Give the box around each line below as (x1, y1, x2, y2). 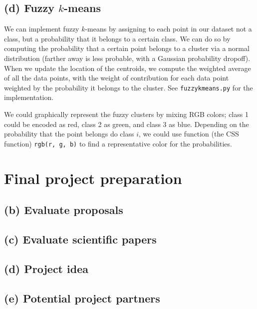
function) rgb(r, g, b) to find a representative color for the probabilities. (4, 138, 232, 148)
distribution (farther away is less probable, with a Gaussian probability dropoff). (4, 52, 251, 63)
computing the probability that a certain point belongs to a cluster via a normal (4, 43, 250, 53)
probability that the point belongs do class (4, 128, 134, 139)
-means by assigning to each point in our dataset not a (85, 23, 252, 34)
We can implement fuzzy (4, 23, 79, 34)
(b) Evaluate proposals (4, 202, 123, 217)
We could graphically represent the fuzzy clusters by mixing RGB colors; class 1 (4, 109, 249, 119)
